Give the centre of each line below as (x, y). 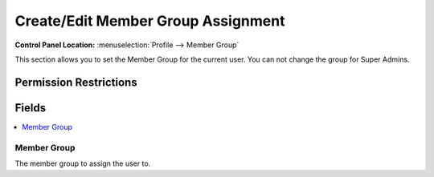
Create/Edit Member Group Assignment (150, 21)
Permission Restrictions (76, 82)
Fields (31, 108)
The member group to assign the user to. (83, 163)
